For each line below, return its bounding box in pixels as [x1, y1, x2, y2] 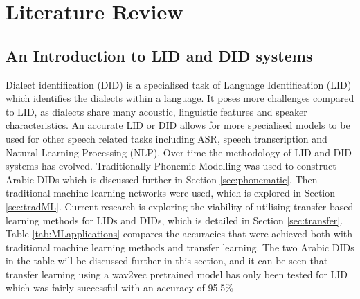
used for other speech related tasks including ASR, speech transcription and [6, 131, 327, 145]
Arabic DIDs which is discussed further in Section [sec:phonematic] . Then [6, 172, 318, 186]
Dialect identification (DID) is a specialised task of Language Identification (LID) [6, 77, 352, 91]
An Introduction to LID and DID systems [6, 44, 313, 66]
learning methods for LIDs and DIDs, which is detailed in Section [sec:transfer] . [6, 212, 343, 227]
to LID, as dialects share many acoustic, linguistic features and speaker [6, 104, 307, 118]
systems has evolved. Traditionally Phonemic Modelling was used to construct [6, 158, 336, 173]
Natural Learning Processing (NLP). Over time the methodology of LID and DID [6, 145, 352, 159]
